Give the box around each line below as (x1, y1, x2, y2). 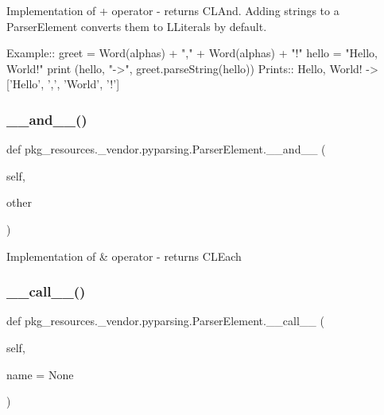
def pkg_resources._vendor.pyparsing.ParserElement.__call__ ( (6, 312, 324, 329)
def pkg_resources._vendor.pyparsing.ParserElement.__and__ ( (6, 141, 326, 157)
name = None (6, 366, 74, 382)
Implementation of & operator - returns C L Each (6, 247, 242, 264)
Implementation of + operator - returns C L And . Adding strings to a (6, 2, 339, 18)
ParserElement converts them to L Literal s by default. (6, 17, 267, 34)
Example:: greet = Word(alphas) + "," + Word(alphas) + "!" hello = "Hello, (6, 45, 378, 61)
